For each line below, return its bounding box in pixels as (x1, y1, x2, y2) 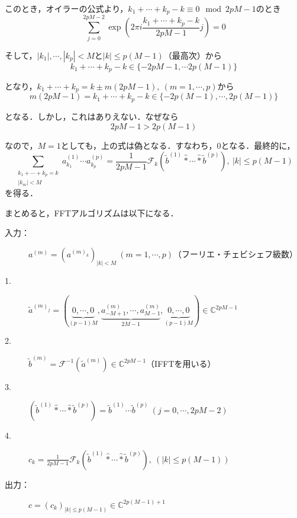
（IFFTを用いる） (146, 357, 216, 369)
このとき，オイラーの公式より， (5, 2, 128, 14)
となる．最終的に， (221, 139, 295, 151)
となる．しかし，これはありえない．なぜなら (5, 110, 179, 122)
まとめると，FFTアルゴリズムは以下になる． (5, 206, 179, 219)
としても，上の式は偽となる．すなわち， (60, 139, 217, 151)
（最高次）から (163, 49, 222, 61)
